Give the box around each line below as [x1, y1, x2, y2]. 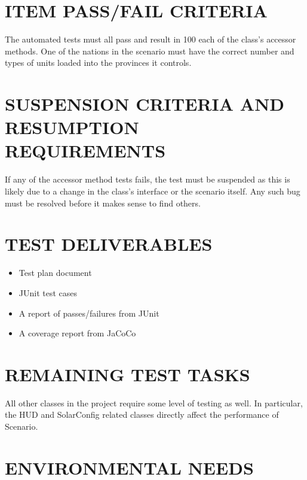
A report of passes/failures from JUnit [19, 306, 159, 319]
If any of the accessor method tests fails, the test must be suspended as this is [5, 173, 290, 186]
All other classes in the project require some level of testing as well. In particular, [5, 396, 303, 409]
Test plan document [19, 266, 92, 279]
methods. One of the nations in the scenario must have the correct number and [5, 44, 294, 57]
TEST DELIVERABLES [5, 232, 213, 256]
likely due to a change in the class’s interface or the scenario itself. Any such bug [5, 185, 300, 197]
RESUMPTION [5, 115, 139, 139]
